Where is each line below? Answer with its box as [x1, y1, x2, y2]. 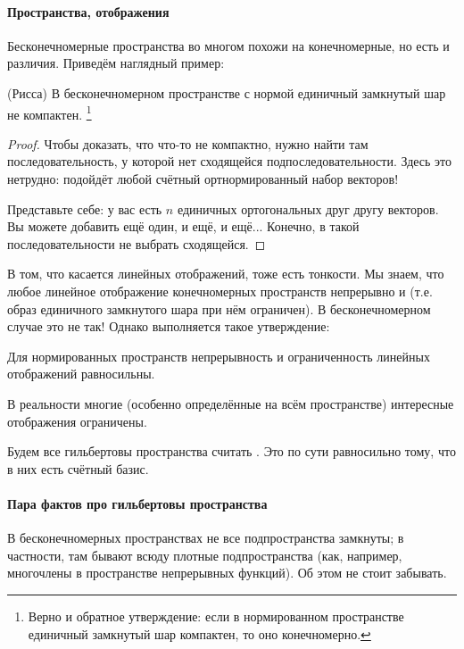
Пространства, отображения [7, 2, 170, 21]
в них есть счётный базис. [7, 459, 149, 478]
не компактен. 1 [7, 102, 92, 123]
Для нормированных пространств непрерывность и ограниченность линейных [7, 346, 430, 365]
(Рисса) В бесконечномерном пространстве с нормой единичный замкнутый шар [7, 83, 446, 102]
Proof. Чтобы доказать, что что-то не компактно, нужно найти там [7, 134, 369, 153]
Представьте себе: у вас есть [7, 199, 162, 218]
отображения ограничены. [7, 412, 147, 430]
